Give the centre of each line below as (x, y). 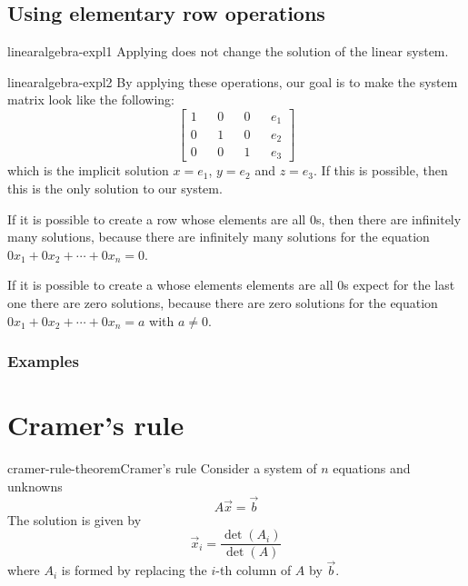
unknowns (35, 486)
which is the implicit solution (88, 170)
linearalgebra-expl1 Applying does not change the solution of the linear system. (228, 51)
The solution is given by (75, 519)
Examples (43, 361)
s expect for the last (399, 285)
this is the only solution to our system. (115, 189)
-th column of (254, 570)
